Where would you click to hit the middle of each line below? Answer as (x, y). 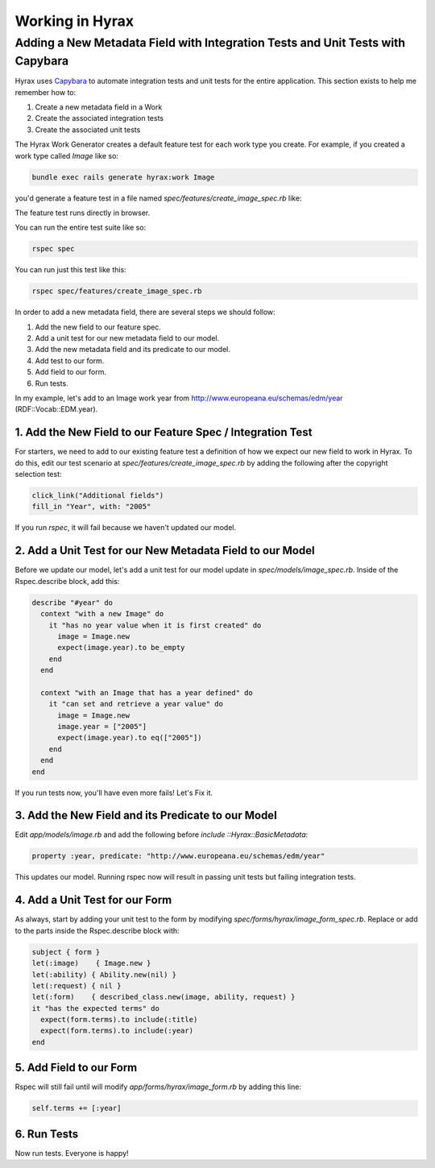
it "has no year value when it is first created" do (155, 625)
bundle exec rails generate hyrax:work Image (123, 177)
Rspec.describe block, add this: (67, 581)
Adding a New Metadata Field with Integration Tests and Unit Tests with (210, 43)
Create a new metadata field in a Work (99, 107)
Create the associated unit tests (88, 130)
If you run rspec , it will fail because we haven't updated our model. (126, 528)
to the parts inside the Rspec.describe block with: (97, 930)
